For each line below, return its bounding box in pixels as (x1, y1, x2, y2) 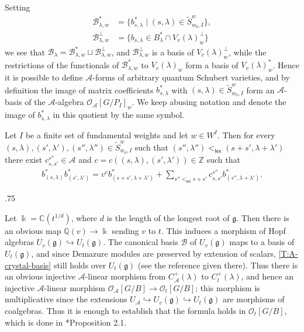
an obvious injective (5, 270, 76, 282)
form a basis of (185, 58, 239, 71)
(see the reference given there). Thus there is (137, 258, 298, 271)
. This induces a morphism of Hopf (161, 224, 286, 236)
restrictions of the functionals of (5, 58, 119, 71)
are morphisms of (222, 293, 285, 305)
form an (246, 83, 275, 96)
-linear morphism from (85, 270, 166, 282)
